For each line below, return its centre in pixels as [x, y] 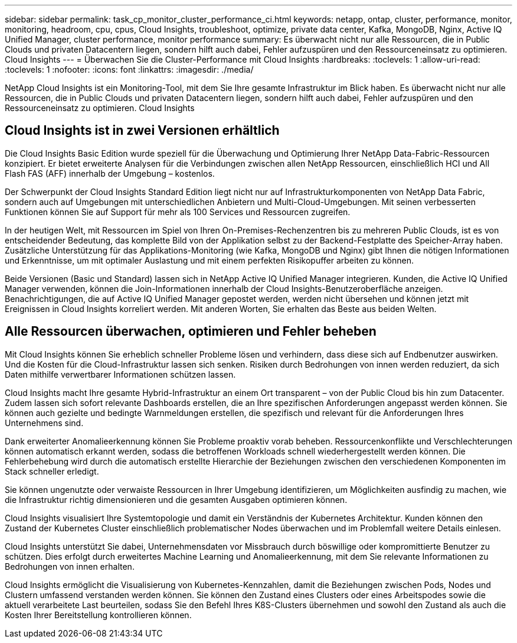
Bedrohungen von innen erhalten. [70, 566]
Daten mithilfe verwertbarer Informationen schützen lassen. [120, 374]
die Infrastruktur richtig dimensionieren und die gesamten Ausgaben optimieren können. [176, 499]
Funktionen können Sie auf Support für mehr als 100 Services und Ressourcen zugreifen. [178, 212]
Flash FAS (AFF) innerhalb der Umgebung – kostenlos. [110, 173]
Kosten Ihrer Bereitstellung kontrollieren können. [98, 615]
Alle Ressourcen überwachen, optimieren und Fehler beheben [191, 332]
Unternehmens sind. [44, 423]
